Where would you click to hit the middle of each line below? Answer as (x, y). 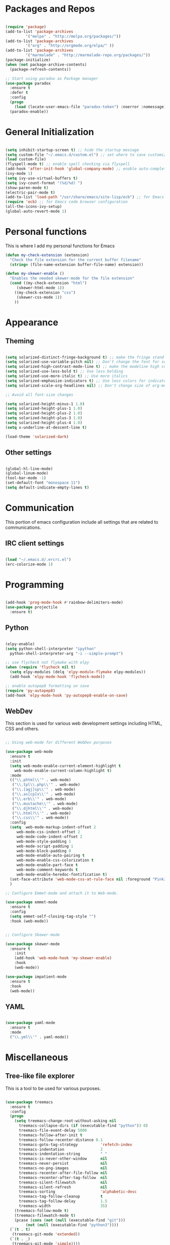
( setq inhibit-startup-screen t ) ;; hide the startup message (72, 150)
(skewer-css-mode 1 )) (39, 297)
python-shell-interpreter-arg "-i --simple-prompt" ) (67, 653)
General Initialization (50, 132)
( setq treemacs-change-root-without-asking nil (65, 1121)
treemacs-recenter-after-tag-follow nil (63, 1177)
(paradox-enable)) (29, 111)
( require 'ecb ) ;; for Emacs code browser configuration (67, 202)
